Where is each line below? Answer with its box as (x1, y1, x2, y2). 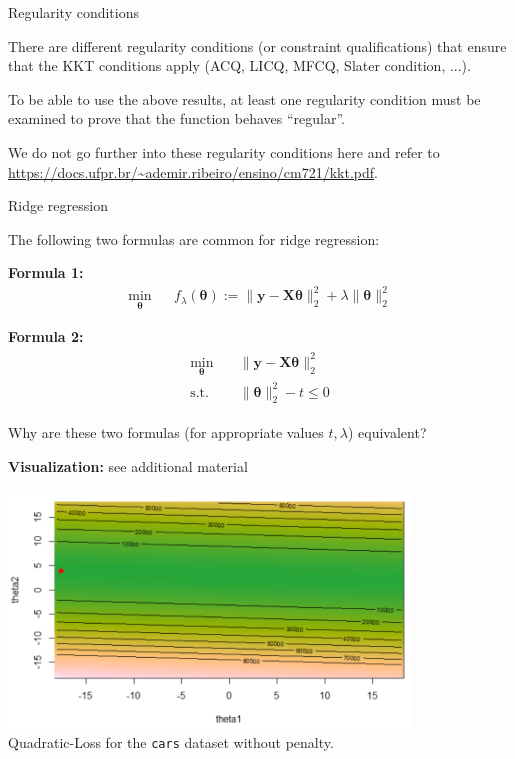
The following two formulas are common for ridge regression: (8, 228, 380, 249)
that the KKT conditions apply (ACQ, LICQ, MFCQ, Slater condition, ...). (8, 55, 471, 76)
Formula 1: (8, 262, 84, 283)
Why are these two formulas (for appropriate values (8, 422, 324, 443)
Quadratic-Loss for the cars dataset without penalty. (8, 731, 334, 752)
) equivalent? (347, 422, 427, 443)
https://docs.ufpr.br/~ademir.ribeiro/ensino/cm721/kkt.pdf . (8, 161, 378, 182)
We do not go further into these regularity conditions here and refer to (8, 141, 440, 162)
